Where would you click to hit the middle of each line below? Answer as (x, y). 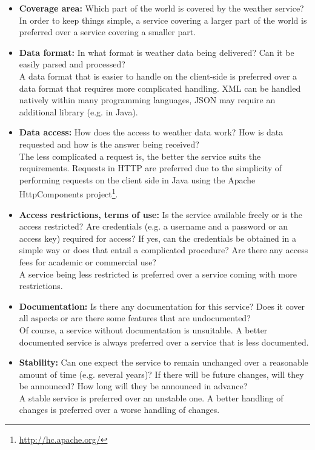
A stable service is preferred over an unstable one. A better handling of (151, 397)
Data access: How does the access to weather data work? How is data (151, 132)
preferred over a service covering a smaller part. (108, 32)
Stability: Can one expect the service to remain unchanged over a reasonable (164, 362)
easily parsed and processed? (72, 64)
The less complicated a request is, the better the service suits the (140, 156)
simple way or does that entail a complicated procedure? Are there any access (164, 250)
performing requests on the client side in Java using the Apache (137, 179)
